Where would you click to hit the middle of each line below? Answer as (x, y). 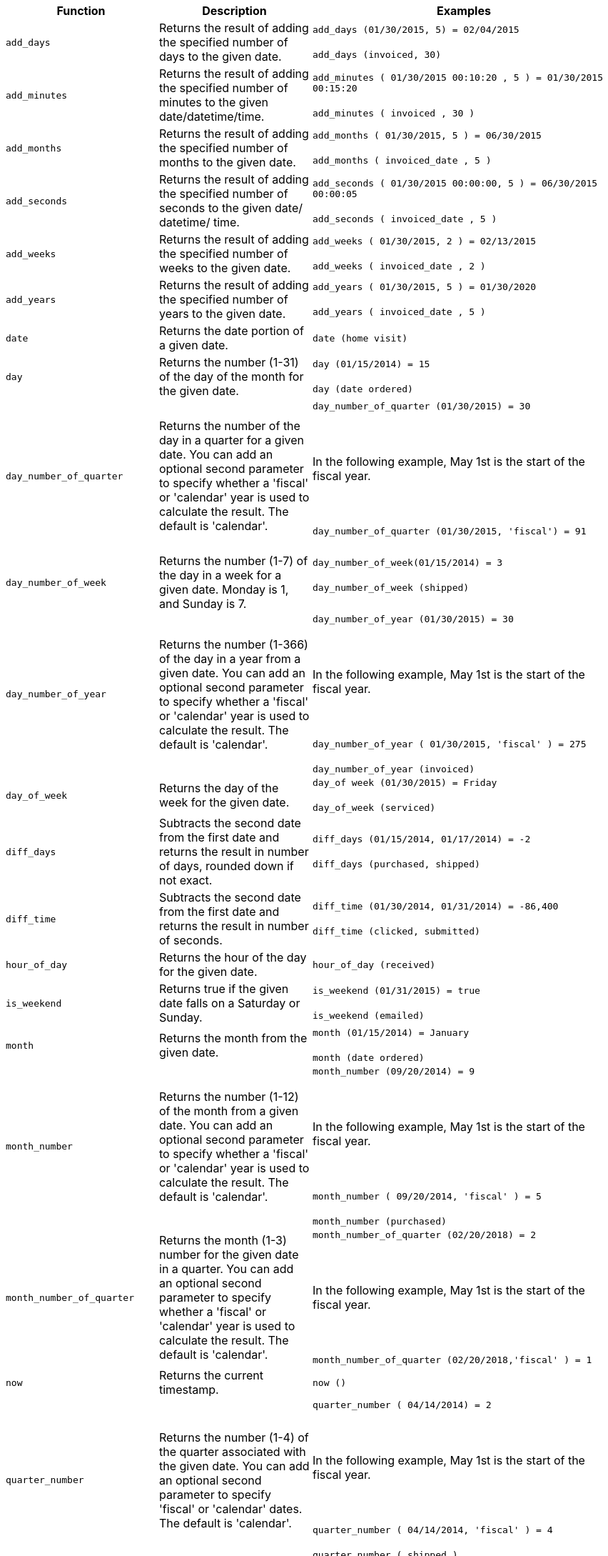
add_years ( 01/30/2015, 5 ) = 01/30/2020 (425, 287)
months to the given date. (228, 162)
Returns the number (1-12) (229, 1096)
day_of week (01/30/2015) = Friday (405, 783)
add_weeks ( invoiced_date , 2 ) (399, 266)
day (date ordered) (363, 389)
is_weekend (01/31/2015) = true (396, 991)
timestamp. (189, 1390)
